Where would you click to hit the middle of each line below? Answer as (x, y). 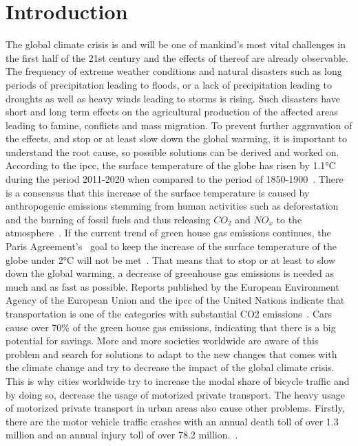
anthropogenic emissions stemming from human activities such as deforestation (172, 206)
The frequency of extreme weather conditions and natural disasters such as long (174, 71)
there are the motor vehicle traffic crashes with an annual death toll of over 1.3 (172, 421)
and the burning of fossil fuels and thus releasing (108, 219)
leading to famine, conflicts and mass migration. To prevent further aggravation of (179, 125)
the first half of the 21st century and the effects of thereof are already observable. (177, 57)
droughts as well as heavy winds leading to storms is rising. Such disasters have (173, 98)
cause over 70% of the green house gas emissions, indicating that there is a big (171, 327)
